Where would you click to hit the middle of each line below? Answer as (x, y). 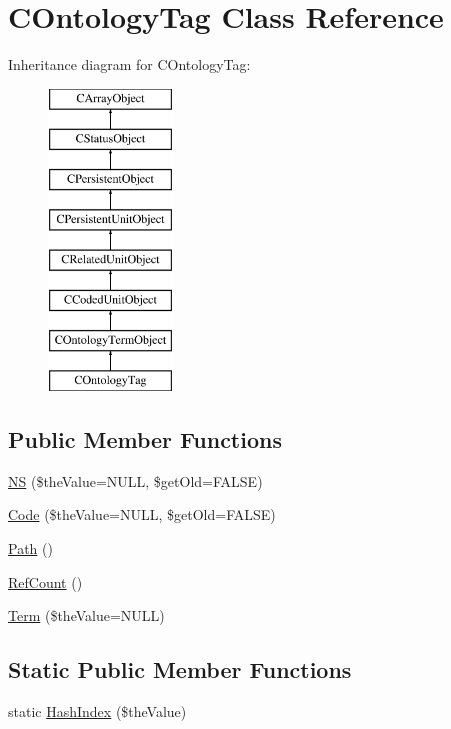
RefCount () (45, 581)
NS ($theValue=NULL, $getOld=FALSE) (135, 480)
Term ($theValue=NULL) (86, 615)
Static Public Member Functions (180, 669)
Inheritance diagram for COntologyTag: (129, 64)
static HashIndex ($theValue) (97, 711)
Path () (30, 548)
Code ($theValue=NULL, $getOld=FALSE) (142, 514)
